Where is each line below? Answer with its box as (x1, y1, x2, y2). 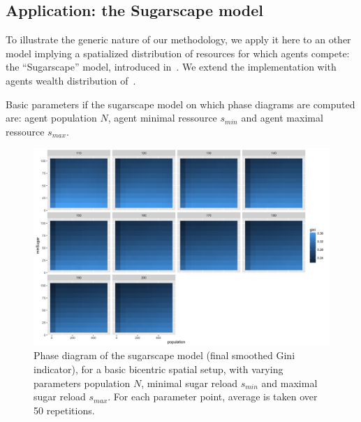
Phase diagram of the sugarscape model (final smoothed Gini (34, 348, 295, 363)
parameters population (34, 375, 131, 390)
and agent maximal (241, 110, 323, 125)
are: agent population (6, 110, 97, 125)
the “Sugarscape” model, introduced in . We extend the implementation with (6, 59, 337, 74)
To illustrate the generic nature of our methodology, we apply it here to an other (6, 32, 351, 47)
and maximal (261, 375, 318, 390)
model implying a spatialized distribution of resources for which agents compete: (6, 45, 350, 60)
